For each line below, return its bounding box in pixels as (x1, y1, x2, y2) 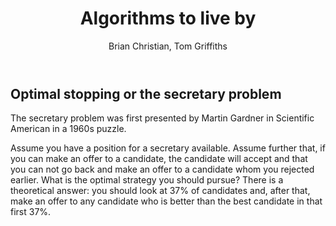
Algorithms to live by (79, 7, 257, 30)
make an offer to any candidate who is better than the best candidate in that (10, 195, 323, 207)
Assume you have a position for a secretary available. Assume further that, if (10, 142, 326, 154)
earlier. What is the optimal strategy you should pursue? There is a (10, 174, 284, 186)
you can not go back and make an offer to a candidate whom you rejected (10, 163, 315, 176)
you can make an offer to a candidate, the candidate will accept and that (10, 153, 308, 165)
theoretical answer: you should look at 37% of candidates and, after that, (10, 185, 311, 197)
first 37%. (10, 206, 52, 218)
